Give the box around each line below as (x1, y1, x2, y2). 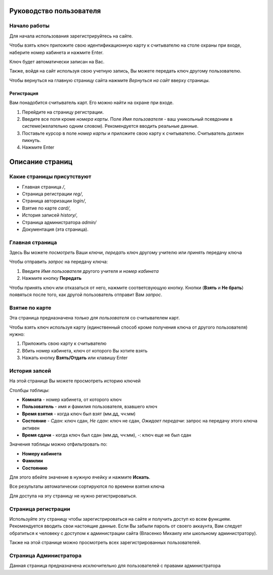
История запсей (9, 367, 52, 374)
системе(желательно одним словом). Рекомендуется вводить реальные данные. (22, 123, 199, 129)
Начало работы (9, 22, 50, 29)
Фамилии (22, 458, 43, 464)
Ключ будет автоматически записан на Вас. (9, 58, 105, 64)
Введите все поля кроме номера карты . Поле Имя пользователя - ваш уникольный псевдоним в (22, 116, 233, 122)
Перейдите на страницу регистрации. (22, 109, 104, 115)
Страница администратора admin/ (22, 219, 97, 225)
